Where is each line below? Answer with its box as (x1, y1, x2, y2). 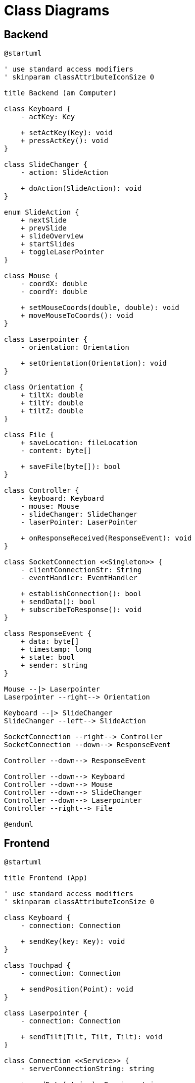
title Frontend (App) (4, 874, 88, 882)
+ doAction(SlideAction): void (20, 184, 142, 193)
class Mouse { (4, 272, 58, 280)
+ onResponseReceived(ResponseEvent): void (20, 534, 192, 542)
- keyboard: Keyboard (20, 494, 104, 503)
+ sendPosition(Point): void (20, 985, 134, 994)
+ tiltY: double (20, 399, 84, 407)
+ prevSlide (20, 224, 67, 232)
